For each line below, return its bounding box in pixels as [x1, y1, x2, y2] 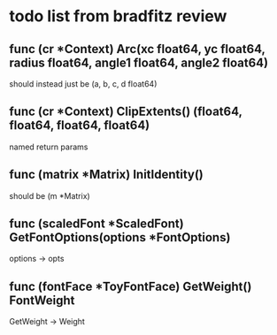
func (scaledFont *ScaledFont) [9, 217, 184, 232]
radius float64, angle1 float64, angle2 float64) [9, 55, 268, 70]
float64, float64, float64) [9, 118, 150, 133]
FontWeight [9, 293, 75, 308]
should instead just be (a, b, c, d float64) [9, 79, 158, 89]
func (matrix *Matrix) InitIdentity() [9, 167, 204, 182]
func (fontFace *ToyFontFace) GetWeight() [9, 278, 252, 293]
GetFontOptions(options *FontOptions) [9, 230, 231, 245]
